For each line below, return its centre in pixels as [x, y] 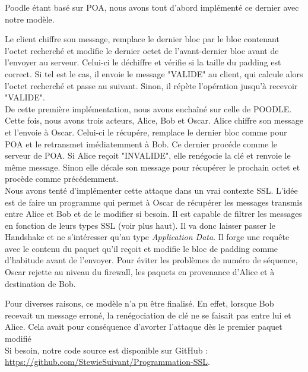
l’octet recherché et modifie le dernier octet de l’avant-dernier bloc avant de [142, 50]
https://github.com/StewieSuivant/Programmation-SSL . [107, 362]
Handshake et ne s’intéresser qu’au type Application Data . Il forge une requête [147, 237]
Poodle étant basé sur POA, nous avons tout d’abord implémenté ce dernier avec [152, 7]
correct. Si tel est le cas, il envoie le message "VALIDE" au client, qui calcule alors [154, 73]
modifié [18, 338]
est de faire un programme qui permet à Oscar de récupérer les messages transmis [154, 202]
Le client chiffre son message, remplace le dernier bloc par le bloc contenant [142, 39]
